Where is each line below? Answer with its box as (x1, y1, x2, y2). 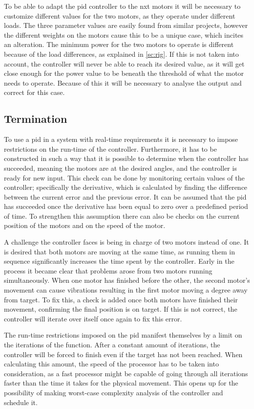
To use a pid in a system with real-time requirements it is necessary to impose (4, 134, 238, 144)
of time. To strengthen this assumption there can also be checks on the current (4, 210, 240, 221)
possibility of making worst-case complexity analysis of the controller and (4, 387, 223, 397)
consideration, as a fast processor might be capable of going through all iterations (4, 368, 248, 378)
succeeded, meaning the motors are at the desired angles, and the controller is (4, 162, 237, 173)
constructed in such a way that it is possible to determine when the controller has (4, 153, 249, 163)
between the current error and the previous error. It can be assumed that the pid (4, 191, 247, 202)
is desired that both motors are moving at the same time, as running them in (4, 246, 235, 256)
